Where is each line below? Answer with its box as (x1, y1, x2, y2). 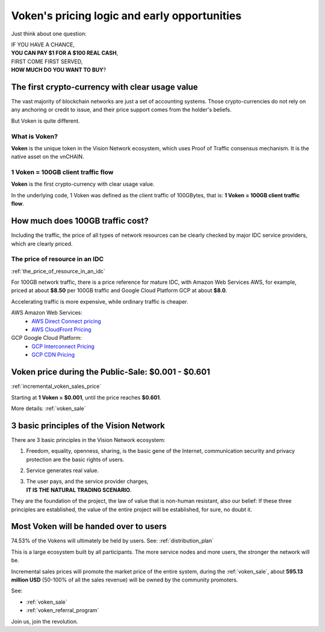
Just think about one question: (11, 30, 87, 37)
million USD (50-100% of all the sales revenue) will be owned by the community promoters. (11, 576, 238, 583)
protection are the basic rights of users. (26, 456, 125, 463)
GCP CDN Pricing (31, 351, 75, 358)
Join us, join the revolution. (11, 618, 78, 625)
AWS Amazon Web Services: (11, 309, 82, 316)
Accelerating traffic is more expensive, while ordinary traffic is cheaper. (11, 298, 189, 305)
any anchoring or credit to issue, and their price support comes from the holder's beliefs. (11, 106, 232, 114)
